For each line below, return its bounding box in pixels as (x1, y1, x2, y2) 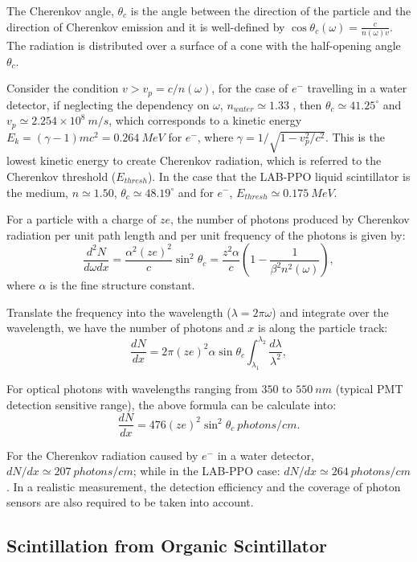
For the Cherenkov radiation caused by (6, 446, 198, 463)
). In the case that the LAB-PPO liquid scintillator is (147, 167, 411, 184)
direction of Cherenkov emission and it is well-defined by (6, 18, 285, 35)
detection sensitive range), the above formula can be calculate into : (6, 396, 337, 412)
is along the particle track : (258, 319, 388, 336)
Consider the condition (6, 80, 119, 96)
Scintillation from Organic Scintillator (6, 533, 328, 558)
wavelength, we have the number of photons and (6, 319, 244, 336)
